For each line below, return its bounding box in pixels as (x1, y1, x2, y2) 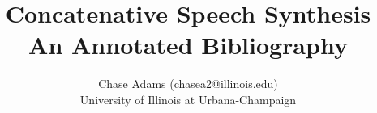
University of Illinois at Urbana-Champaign (79, 90, 297, 107)
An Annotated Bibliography (28, 28, 348, 61)
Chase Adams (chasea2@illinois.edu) (98, 75, 278, 92)
